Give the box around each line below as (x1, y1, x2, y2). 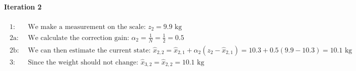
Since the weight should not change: (28, 58, 138, 66)
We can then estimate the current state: (28, 46, 151, 54)
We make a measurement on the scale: (28, 23, 146, 30)
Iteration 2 (4, 1, 42, 11)
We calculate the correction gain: (28, 34, 129, 41)
